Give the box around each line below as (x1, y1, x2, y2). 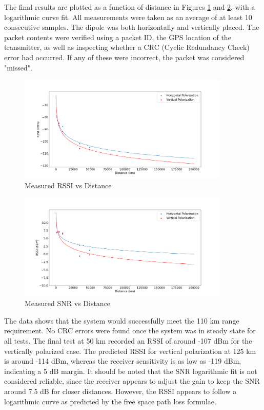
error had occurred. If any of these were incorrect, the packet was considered (4, 51, 245, 62)
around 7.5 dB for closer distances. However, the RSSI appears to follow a (4, 386, 237, 396)
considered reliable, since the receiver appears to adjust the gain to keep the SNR (4, 376, 260, 386)
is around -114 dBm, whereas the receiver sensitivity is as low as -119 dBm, (4, 355, 241, 366)
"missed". (4, 62, 32, 73)
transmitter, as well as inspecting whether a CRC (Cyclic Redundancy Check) (4, 42, 250, 52)
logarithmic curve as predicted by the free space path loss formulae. (4, 396, 216, 406)
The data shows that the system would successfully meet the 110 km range (4, 315, 239, 326)
